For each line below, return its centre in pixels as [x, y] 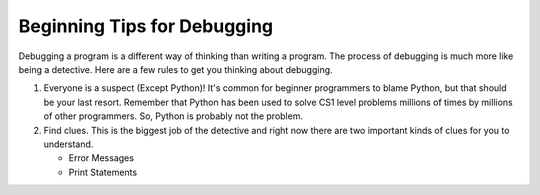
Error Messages [101, 158]
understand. [68, 144]
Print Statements [103, 172]
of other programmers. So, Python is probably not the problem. [173, 116]
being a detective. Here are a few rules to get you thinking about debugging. [176, 69]
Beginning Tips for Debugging [146, 26]
